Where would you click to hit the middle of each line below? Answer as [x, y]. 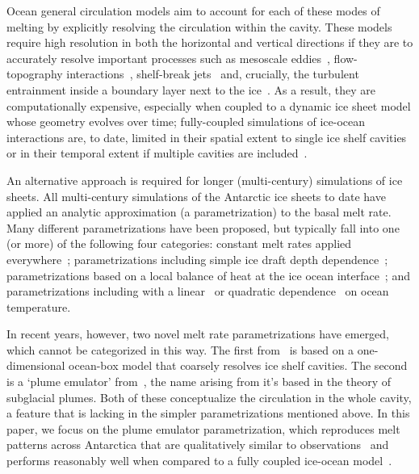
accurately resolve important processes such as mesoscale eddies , [168, 58]
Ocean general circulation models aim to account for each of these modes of [193, 10]
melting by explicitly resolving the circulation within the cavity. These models [199, 26]
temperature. [39, 306]
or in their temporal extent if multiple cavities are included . [157, 153]
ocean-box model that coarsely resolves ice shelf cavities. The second [238, 365]
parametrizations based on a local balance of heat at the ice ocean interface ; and [208, 275]
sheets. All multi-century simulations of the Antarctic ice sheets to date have [196, 196]
